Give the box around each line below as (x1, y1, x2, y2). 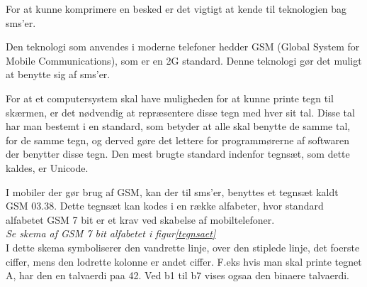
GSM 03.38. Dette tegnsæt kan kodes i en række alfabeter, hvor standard (6, 198, 324, 213)
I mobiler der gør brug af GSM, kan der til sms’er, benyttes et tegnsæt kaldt (6, 184, 339, 199)
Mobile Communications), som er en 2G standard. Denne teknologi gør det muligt (6, 53, 362, 67)
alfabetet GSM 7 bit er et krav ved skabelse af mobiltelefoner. (6, 212, 275, 227)
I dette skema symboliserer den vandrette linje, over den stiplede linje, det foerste (6, 239, 360, 254)
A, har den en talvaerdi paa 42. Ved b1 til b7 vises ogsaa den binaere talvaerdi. (6, 268, 349, 283)
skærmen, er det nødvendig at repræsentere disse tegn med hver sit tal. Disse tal (6, 104, 355, 119)
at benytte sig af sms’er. (6, 67, 111, 82)
